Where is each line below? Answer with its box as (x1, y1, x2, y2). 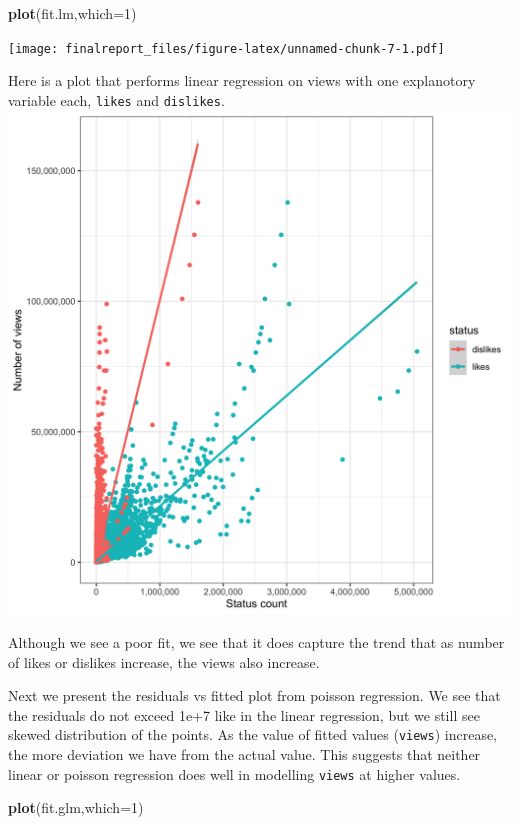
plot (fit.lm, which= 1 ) (8, 3, 137, 23)
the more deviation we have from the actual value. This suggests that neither (8, 744, 481, 765)
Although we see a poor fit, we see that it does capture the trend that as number (8, 632, 505, 653)
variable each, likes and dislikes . (8, 89, 225, 110)
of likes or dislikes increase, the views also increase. (8, 651, 320, 672)
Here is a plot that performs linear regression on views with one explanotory (8, 70, 476, 91)
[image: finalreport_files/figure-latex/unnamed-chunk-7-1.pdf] (8, 41, 445, 56)
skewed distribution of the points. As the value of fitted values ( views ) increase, (8, 724, 497, 745)
